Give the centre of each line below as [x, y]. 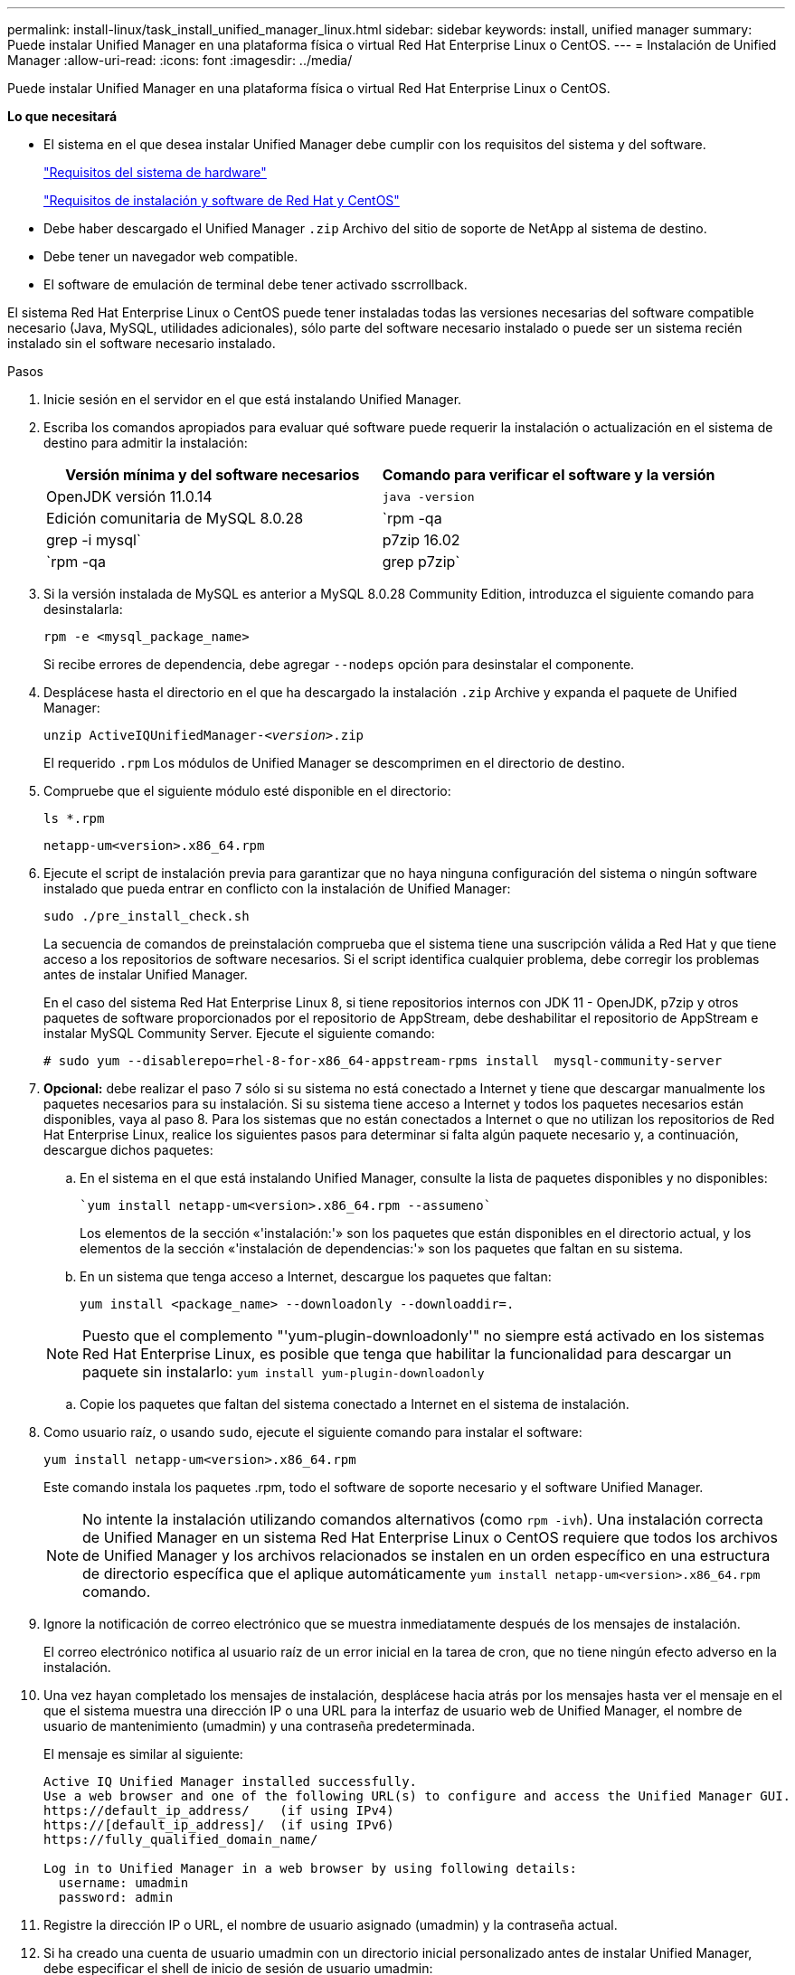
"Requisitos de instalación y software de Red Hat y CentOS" [222, 200]
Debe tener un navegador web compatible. [171, 256]
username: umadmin [123, 1883]
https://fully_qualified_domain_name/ [181, 1839]
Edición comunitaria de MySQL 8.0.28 [175, 518]
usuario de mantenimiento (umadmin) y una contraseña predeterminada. [260, 1726]
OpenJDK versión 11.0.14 [129, 496]
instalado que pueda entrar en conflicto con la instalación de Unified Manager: [277, 888]
